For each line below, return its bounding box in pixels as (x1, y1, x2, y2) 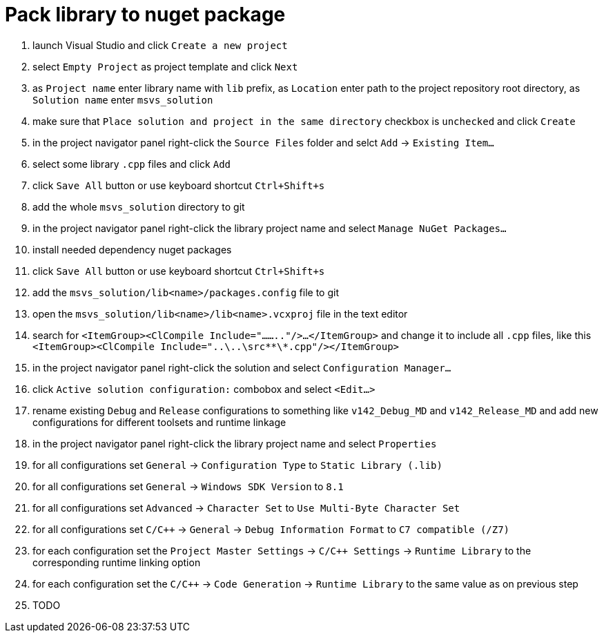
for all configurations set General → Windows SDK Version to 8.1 (32, 480, 344, 492)
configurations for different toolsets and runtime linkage (32, 416, 286, 428)
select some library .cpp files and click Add (32, 157, 231, 170)
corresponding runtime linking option (32, 556, 201, 568)
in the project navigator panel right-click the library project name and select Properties (32, 437, 437, 449)
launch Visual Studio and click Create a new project (32, 39, 288, 51)
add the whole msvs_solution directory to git (32, 200, 245, 213)
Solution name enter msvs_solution (32, 93, 213, 106)
